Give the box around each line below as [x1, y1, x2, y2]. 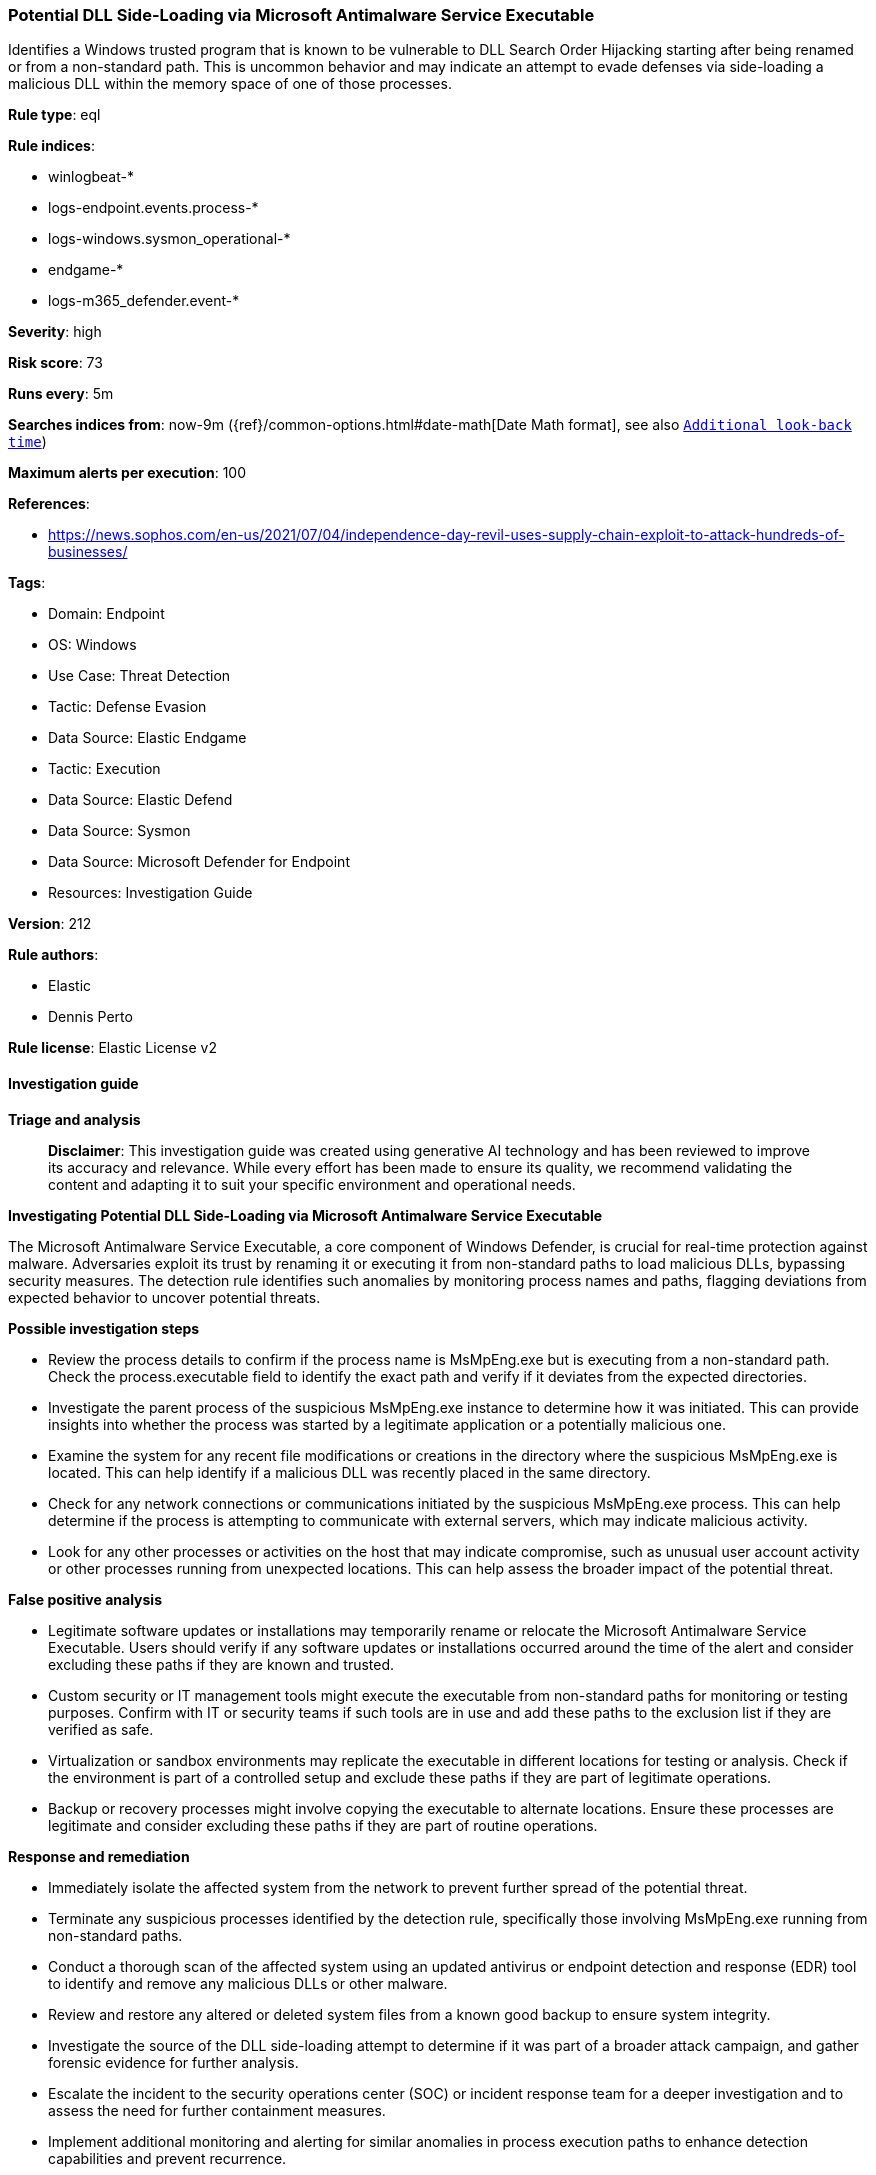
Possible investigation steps [8, 1319, 200, 1337]
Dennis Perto [48, 1008, 133, 1026]
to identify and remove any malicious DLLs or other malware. [48, 1974, 448, 1992]
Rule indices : [8, 137, 95, 155]
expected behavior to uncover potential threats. [8, 1288, 321, 1306]
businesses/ [48, 543, 128, 561]
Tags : [8, 574, 46, 592]
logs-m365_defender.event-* [48, 292, 240, 310]
